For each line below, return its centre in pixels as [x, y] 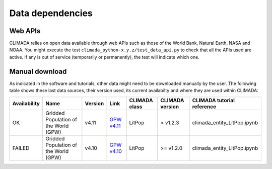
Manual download [38, 71]
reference [204, 107]
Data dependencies [51, 13]
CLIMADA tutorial [214, 100]
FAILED [21, 148]
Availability [26, 103]
